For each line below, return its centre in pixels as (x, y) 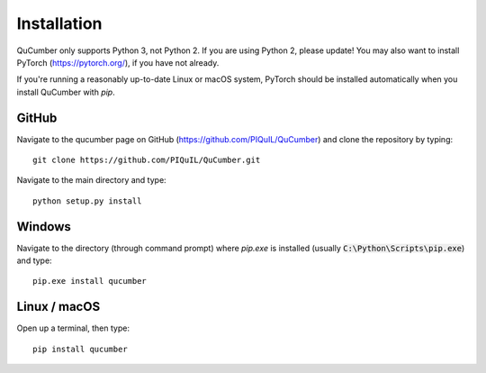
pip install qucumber (80, 349)
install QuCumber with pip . (66, 92)
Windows (44, 227)
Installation (59, 23)
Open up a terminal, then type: (73, 328)
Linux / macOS (58, 307)
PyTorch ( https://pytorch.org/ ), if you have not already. (118, 62)
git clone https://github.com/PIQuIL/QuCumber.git (147, 160)
